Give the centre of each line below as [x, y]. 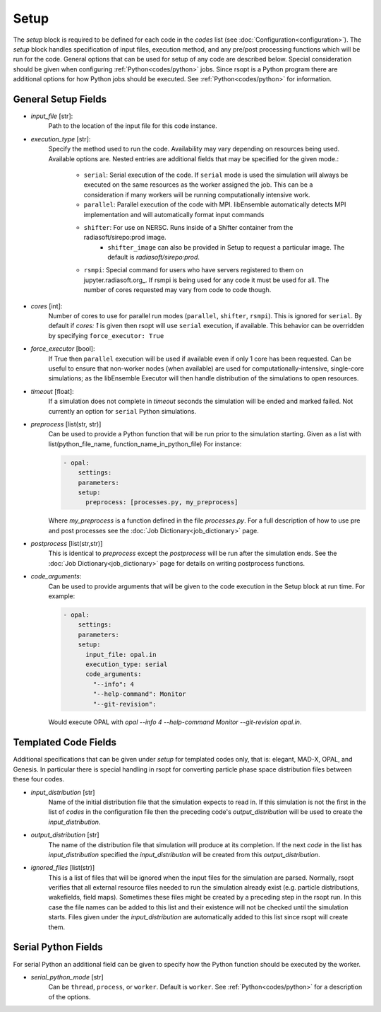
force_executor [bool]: [63, 349]
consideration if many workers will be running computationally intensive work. [197, 194]
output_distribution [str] [65, 835]
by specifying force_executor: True [106, 335]
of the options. [69, 996]
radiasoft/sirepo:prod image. [125, 238]
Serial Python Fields [58, 947]
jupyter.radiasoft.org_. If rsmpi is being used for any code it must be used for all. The [206, 280]
